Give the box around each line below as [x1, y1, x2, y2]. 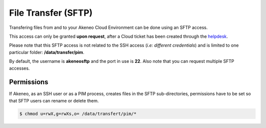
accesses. [9, 65, 30, 71]
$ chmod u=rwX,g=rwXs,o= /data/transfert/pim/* [19, 111, 136, 116]
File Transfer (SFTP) [9, 7, 93, 18]
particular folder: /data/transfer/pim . [9, 49, 85, 55]
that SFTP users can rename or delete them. [9, 98, 99, 103]
